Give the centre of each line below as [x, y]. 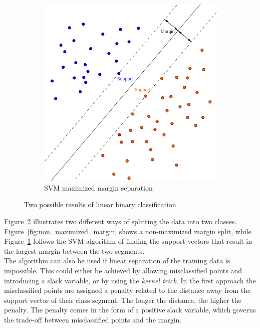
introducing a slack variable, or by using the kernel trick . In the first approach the [130, 280]
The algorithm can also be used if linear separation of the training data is [117, 261]
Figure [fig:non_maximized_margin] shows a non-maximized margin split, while [128, 231]
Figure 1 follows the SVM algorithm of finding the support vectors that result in [128, 241]
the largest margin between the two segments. [74, 251]
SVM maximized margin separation [98, 187]
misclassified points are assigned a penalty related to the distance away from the [127, 290]
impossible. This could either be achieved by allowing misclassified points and [123, 270]
